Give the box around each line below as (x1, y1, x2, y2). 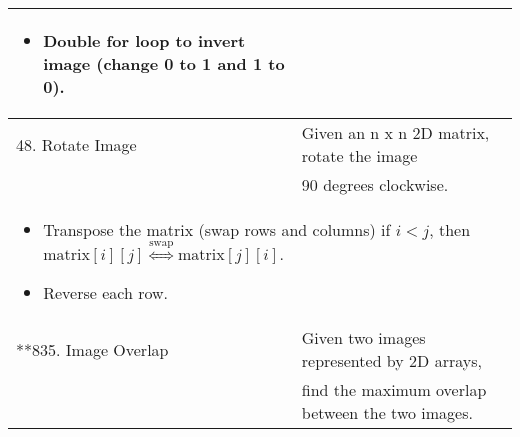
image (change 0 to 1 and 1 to (43, 52, 285, 75)
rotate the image (301, 144, 418, 167)
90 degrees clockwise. (301, 173, 449, 196)
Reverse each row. (43, 281, 168, 305)
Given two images (301, 326, 426, 350)
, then (429, 218, 471, 241)
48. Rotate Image (16, 132, 137, 156)
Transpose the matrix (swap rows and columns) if (43, 218, 391, 241)
